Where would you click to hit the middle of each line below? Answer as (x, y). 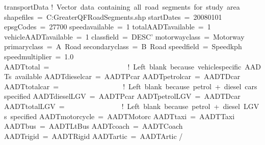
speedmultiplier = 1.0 (39, 56)
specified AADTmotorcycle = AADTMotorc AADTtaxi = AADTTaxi (123, 116)
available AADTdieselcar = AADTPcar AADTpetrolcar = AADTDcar (128, 76)
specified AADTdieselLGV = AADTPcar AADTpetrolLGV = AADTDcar (122, 96)
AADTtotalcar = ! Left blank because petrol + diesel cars (131, 86)
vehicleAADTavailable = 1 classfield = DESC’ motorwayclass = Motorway (124, 36)
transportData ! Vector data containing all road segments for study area (122, 7)
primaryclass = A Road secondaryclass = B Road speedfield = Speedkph (123, 46)
